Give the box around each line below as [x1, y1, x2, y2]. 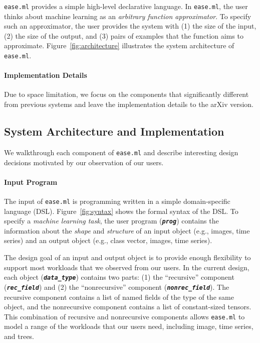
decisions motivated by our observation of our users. [4, 157, 164, 167]
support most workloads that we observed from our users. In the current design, [4, 262, 249, 272]
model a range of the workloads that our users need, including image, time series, [4, 321, 253, 331]
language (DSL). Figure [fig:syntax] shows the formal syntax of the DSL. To [4, 205, 238, 216]
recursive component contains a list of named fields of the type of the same [4, 291, 234, 302]
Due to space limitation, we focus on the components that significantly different [4, 89, 249, 99]
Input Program [4, 176, 58, 187]
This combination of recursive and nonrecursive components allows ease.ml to [4, 311, 245, 321]
